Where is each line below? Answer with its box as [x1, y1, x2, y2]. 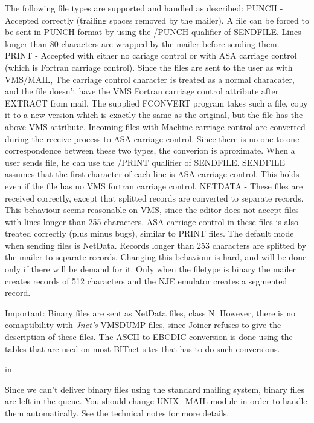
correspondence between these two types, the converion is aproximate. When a [5, 144, 295, 157]
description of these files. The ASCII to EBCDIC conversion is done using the [5, 330, 293, 343]
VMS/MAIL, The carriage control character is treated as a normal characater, [5, 73, 295, 85]
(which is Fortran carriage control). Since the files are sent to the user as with [5, 61, 293, 73]
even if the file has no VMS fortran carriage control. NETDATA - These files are [5, 179, 303, 192]
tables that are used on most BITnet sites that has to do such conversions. [5, 342, 280, 355]
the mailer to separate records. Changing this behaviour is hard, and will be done [5, 251, 307, 263]
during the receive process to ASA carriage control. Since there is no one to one [5, 132, 300, 145]
